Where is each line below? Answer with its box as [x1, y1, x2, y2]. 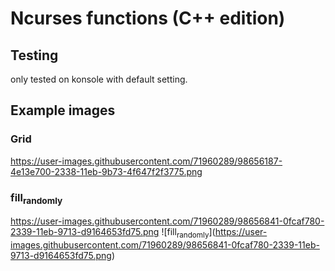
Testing [10, 47, 59, 64]
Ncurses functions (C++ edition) [10, 7, 286, 30]
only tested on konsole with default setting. [10, 73, 188, 85]
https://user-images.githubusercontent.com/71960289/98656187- [10, 155, 283, 167]
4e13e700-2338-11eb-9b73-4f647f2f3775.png [10, 165, 203, 177]
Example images [10, 102, 116, 119]
